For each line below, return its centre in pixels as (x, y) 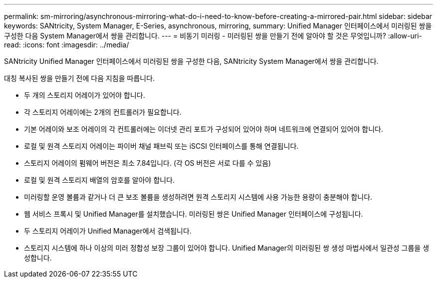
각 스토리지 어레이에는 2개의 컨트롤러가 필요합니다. (103, 112)
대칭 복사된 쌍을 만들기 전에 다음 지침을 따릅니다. (80, 78)
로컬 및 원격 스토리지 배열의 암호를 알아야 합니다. (100, 180)
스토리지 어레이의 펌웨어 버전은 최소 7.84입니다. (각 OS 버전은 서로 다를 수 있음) (148, 163)
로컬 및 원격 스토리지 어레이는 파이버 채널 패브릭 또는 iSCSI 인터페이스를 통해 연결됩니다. (161, 146)
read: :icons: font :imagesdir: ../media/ (67, 45)
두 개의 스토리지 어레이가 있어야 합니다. (85, 95)
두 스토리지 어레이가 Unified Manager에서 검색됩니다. (108, 231)
